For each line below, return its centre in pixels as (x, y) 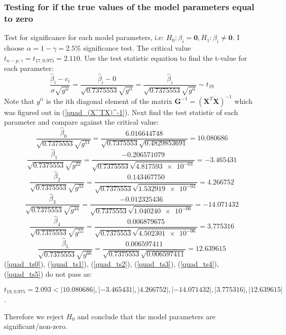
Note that (19, 101)
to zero (19, 18)
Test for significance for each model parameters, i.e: (84, 37)
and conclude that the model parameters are (146, 316)
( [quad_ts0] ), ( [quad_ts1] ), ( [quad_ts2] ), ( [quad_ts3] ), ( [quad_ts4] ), (112, 264)
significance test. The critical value (137, 47)
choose (14, 47)
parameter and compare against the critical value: (81, 122)
